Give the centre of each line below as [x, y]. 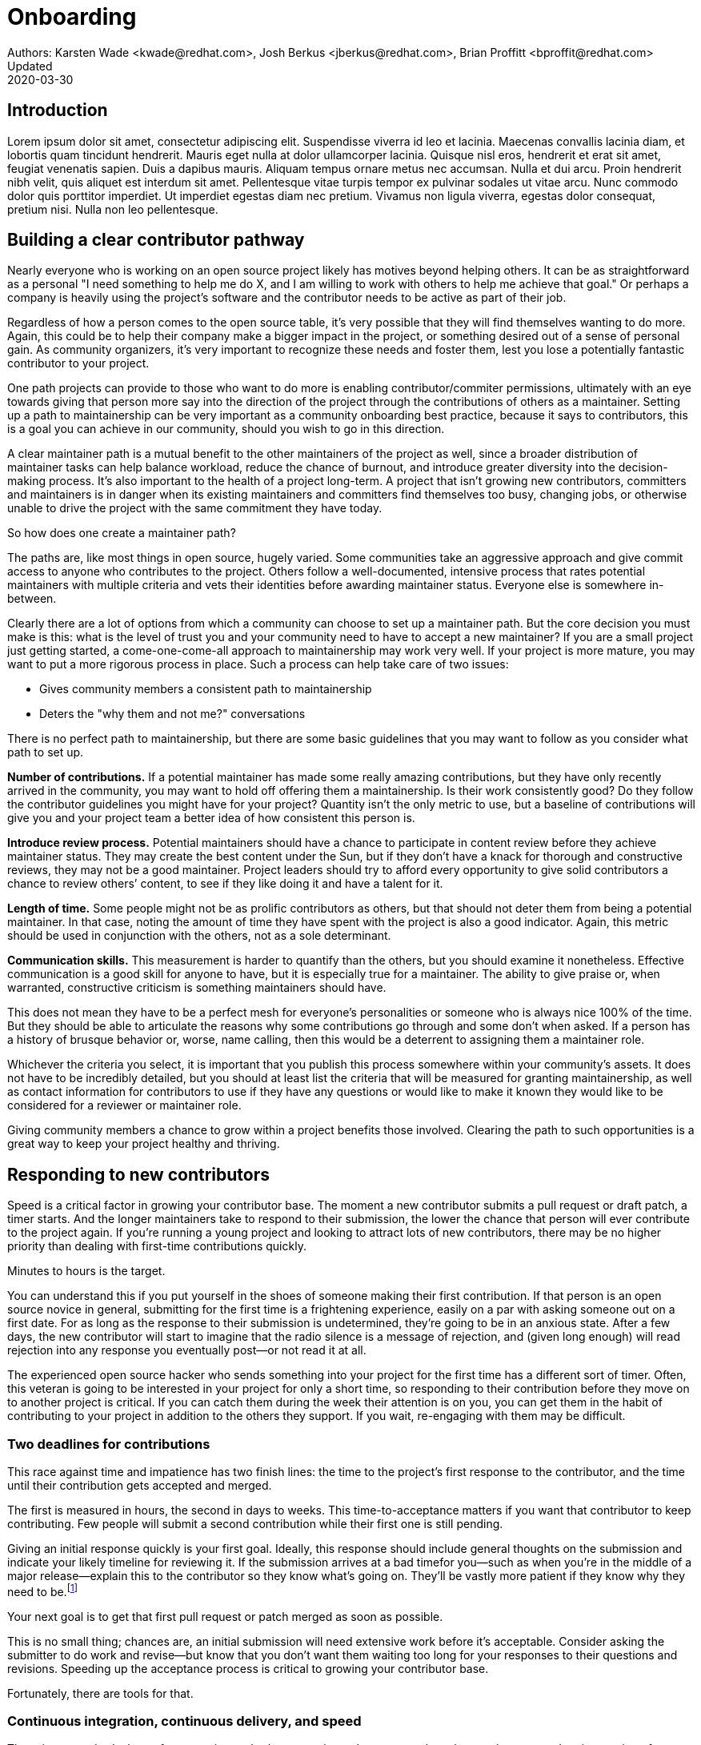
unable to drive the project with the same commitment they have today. [195, 508]
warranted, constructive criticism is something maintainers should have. [197, 988]
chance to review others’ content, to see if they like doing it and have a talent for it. [225, 884]
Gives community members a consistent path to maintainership [206, 689]
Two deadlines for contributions [109, 1444]
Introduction [58, 110]
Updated [30, 66]
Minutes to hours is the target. [86, 1271]
